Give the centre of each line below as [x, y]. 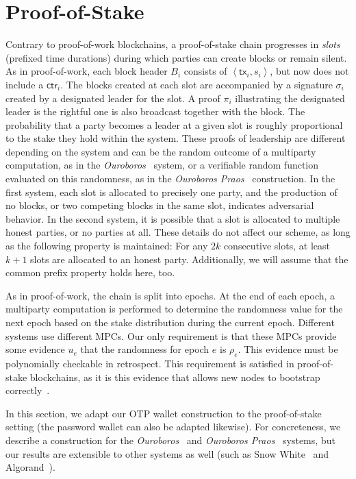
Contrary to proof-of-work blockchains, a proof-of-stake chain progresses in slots [173, 44]
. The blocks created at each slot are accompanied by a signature [196, 84]
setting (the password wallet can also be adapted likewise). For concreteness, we [173, 427]
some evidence [35, 349]
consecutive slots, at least [277, 246]
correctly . [28, 390]
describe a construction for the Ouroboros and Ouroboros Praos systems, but [170, 440]
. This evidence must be [288, 349]
